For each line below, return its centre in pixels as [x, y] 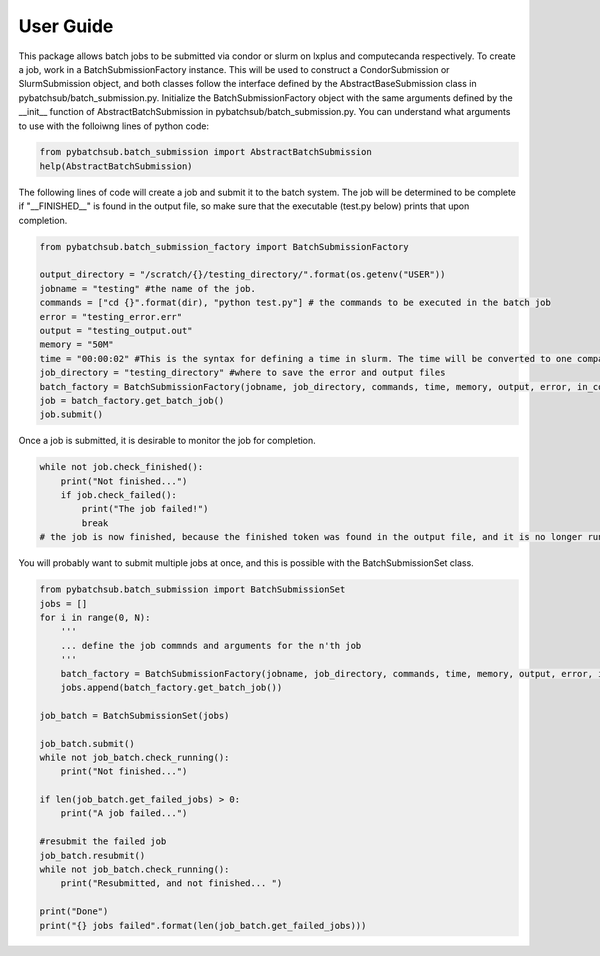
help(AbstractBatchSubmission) [116, 166]
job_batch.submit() [87, 743]
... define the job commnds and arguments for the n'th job [211, 645]
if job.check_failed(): [118, 495]
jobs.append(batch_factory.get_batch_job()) [171, 687]
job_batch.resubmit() [92, 855]
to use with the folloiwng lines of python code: [114, 126]
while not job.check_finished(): [121, 467]
